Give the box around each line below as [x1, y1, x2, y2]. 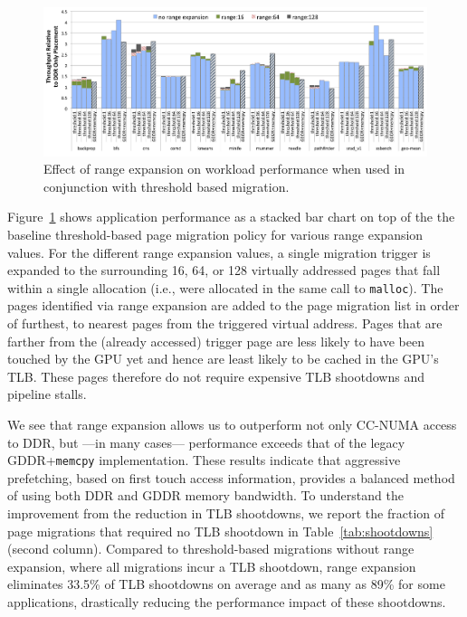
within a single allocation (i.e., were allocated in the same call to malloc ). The [7, 278, 443, 297]
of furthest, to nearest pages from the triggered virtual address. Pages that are [7, 313, 443, 332]
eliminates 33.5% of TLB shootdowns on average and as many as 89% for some [7, 574, 445, 593]
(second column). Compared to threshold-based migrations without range [7, 539, 415, 558]
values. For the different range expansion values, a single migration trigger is [7, 242, 431, 261]
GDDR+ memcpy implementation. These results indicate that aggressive [7, 451, 401, 470]
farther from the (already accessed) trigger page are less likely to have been [7, 331, 424, 350]
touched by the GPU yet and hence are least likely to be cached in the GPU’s [7, 349, 439, 368]
